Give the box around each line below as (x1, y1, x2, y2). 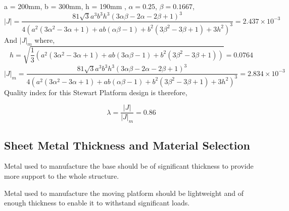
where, (34, 34, 55, 45)
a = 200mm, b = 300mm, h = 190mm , (4, 1, 126, 11)
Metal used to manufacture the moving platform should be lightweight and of (4, 187, 244, 198)
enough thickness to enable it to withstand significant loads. (4, 197, 190, 208)
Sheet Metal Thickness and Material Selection (4, 137, 251, 153)
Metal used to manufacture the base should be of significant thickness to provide (4, 161, 254, 171)
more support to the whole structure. (4, 171, 119, 181)
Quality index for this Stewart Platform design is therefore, (4, 87, 187, 97)
